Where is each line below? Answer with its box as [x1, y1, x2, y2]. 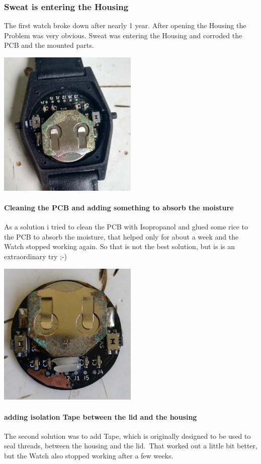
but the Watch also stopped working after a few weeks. [4, 450, 173, 461]
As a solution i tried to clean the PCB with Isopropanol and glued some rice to [4, 221, 248, 232]
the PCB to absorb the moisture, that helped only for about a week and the [4, 231, 239, 242]
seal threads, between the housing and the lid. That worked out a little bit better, [4, 440, 257, 451]
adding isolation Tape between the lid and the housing [4, 411, 197, 422]
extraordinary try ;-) [4, 251, 67, 261]
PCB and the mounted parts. [4, 40, 94, 50]
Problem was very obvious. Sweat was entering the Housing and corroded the [4, 30, 242, 40]
